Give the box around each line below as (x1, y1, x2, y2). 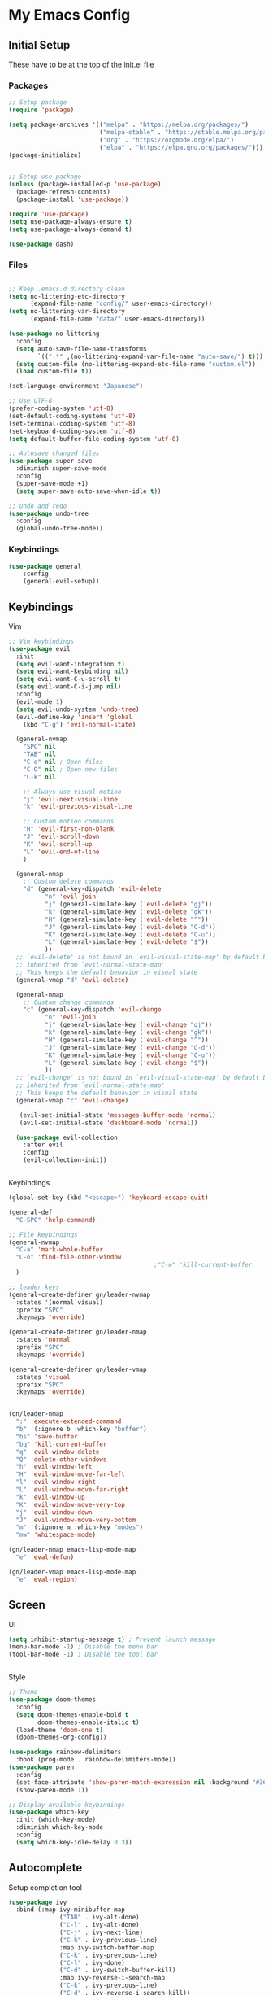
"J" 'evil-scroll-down (23, 832, 100, 841)
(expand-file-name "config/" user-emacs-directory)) (29, 299, 213, 308)
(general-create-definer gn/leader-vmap (8, 1365, 148, 1373)
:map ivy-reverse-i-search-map (59, 1974, 165, 1982)
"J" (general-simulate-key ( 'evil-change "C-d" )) (44, 1043, 217, 1051)
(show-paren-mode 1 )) (15, 1786, 89, 1794)
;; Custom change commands (23, 998, 115, 1006)
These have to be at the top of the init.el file (8, 59, 154, 69)
